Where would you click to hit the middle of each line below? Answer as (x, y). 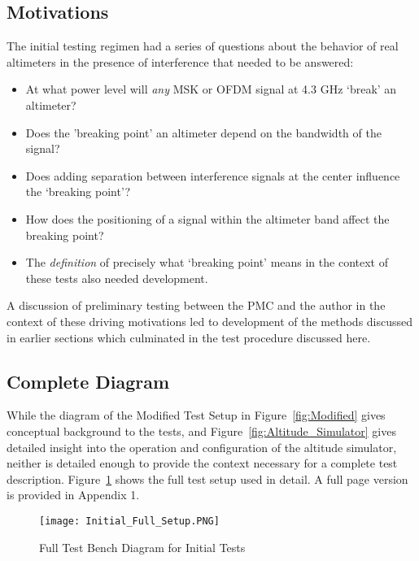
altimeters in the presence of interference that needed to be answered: (180, 61)
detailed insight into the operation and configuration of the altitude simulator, (202, 447)
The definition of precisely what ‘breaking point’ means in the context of (207, 262)
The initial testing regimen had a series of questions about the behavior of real (203, 46)
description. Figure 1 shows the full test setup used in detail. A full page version (207, 478)
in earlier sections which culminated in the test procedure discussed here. (189, 337)
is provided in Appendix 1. (73, 495)
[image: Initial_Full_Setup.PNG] (129, 521)
